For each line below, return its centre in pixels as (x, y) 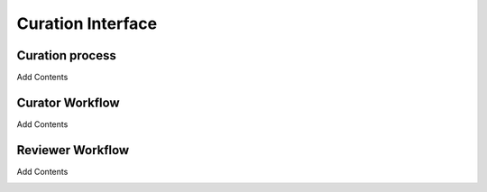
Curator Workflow (69, 102)
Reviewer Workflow (73, 150)
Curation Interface (87, 23)
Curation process (66, 55)
